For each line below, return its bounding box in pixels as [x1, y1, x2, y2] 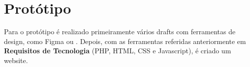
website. [4, 55, 28, 65]
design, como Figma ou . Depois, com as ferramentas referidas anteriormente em [4, 36, 246, 46]
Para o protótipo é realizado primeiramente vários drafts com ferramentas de [4, 26, 236, 37]
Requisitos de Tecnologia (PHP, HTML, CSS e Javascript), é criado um [4, 45, 231, 56]
